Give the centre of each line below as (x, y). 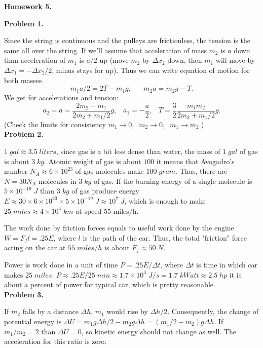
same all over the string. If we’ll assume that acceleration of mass (105, 50)
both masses (23, 80)
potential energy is (33, 321)
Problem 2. (24, 134)
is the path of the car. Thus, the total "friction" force (165, 237)
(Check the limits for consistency (55, 124)
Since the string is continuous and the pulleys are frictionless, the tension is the (127, 40)
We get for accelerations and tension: (62, 98)
